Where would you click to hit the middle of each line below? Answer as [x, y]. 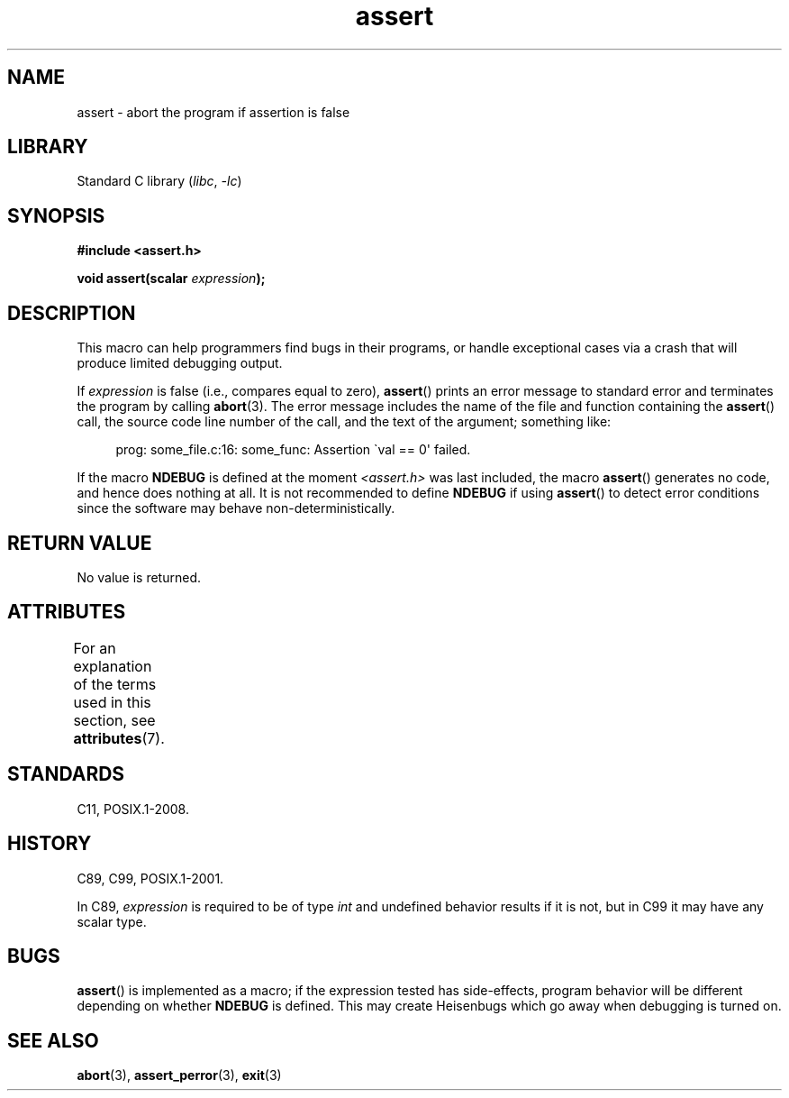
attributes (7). [119, 738]
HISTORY [50, 844]
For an [95, 648]
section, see [114, 720]
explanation [113, 666]
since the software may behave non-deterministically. [236, 508]
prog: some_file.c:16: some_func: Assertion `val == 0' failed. [293, 450]
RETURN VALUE [80, 543]
